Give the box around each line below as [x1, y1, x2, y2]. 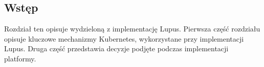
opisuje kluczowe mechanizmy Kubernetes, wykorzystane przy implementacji [4, 33, 244, 44]
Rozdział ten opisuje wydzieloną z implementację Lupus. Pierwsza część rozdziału [4, 23, 260, 34]
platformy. [4, 53, 36, 63]
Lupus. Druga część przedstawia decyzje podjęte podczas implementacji [4, 43, 229, 54]
